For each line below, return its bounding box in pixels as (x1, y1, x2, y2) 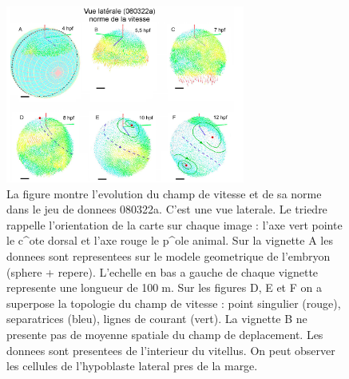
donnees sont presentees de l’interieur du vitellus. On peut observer (6, 341, 335, 358)
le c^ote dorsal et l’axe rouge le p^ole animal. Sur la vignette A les (6, 232, 333, 249)
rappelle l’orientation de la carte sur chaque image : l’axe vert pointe (6, 216, 343, 233)
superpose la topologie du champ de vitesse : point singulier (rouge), (6, 294, 341, 311)
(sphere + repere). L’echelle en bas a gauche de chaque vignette (6, 263, 319, 280)
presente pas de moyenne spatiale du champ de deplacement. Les (6, 325, 323, 342)
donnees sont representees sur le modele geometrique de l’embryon (6, 247, 331, 264)
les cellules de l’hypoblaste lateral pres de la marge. (6, 357, 258, 374)
